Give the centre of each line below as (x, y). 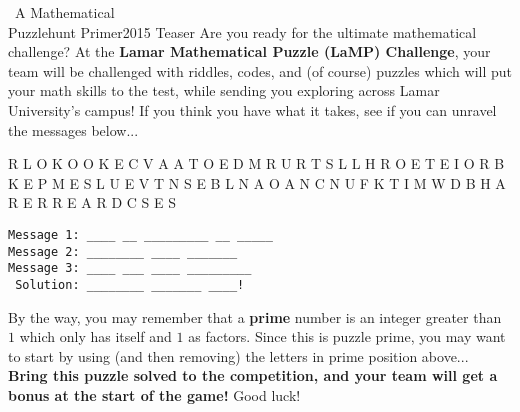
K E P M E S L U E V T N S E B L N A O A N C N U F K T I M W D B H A (257, 182)
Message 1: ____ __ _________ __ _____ (140, 234)
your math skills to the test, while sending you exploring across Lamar (224, 90)
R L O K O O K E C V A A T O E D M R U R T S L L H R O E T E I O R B (256, 163)
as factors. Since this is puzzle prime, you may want (347, 336)
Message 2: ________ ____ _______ (123, 251)
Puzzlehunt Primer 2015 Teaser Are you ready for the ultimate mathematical (242, 31)
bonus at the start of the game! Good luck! (154, 394)
